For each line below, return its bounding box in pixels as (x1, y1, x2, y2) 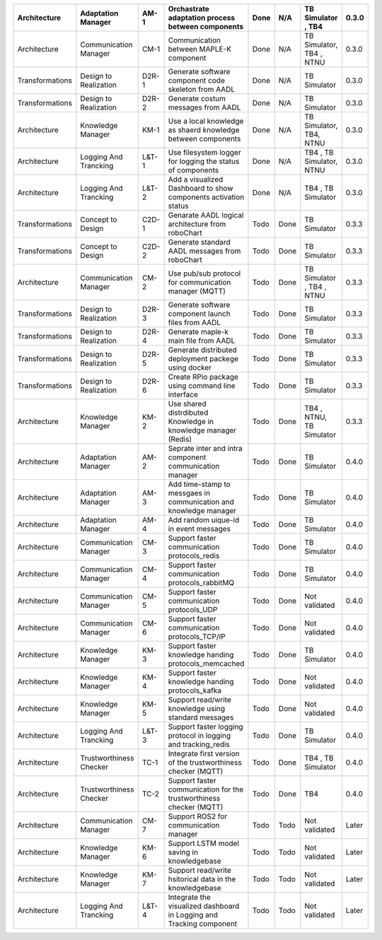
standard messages (168, 712, 234, 722)
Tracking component (168, 919, 238, 929)
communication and (168, 497, 235, 507)
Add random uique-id (168, 515, 240, 524)
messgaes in (168, 488, 211, 498)
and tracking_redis (168, 739, 230, 749)
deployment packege (168, 354, 239, 363)
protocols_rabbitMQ (168, 578, 235, 587)
